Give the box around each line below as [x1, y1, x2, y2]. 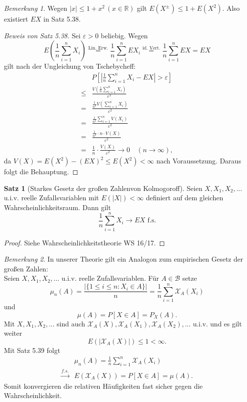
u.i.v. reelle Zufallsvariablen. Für [61, 273, 159, 283]
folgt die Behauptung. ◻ [4, 166, 78, 176]
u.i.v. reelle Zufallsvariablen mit [4, 192, 99, 203]
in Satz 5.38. [43, 14, 81, 24]
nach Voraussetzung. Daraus [156, 156, 241, 165]
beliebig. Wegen [101, 30, 148, 40]
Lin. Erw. [88, 45, 109, 51]
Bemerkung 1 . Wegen [4, 3, 67, 13]
